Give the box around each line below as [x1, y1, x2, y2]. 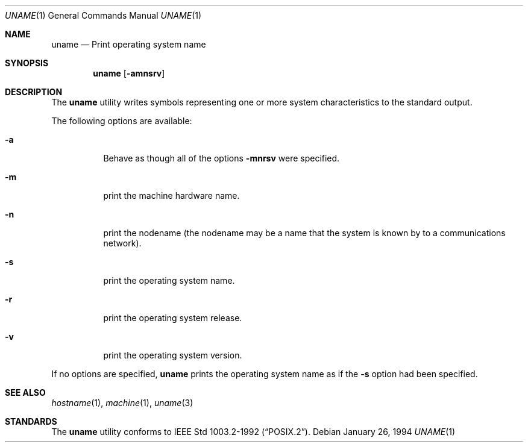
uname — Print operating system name [51, 39, 206, 49]
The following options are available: [51, 116, 192, 126]
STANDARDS [5, 416, 57, 427]
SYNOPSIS [5, 58, 49, 68]
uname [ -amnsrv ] [93, 68, 165, 78]
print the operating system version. [103, 350, 242, 360]
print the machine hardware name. [103, 190, 240, 201]
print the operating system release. [103, 313, 242, 323]
